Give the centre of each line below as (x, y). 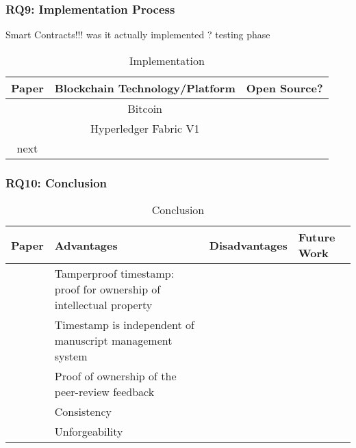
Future (317, 237)
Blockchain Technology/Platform (145, 88)
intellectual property (103, 305)
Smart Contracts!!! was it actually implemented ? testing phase (138, 35)
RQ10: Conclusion (56, 182)
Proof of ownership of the (115, 376)
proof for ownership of (107, 289)
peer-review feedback (104, 392)
